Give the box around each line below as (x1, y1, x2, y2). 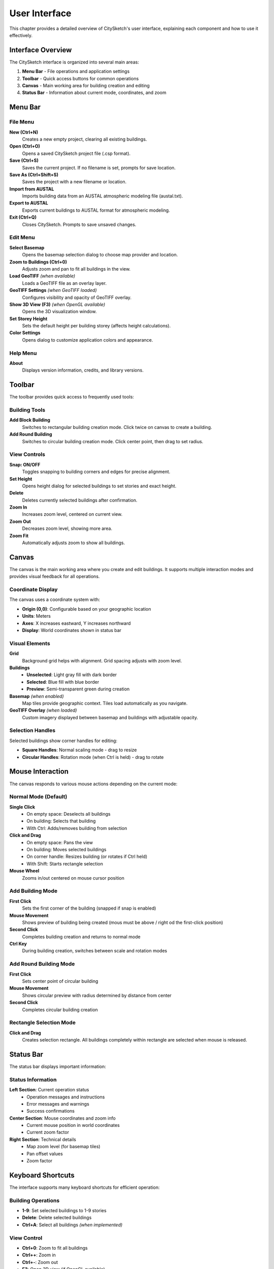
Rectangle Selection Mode (9, 1019, 76, 1026)
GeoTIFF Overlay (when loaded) (9, 707, 77, 713)
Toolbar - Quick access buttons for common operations (22, 75, 139, 81)
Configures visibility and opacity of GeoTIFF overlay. (22, 294, 132, 300)
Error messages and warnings (26, 1100, 90, 1107)
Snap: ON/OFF (9, 461, 41, 467)
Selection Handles (9, 727, 56, 734)
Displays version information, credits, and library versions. (22, 367, 144, 373)
